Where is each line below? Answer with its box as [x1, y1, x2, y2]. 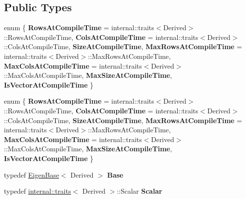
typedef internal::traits [4, 186, 71, 196]
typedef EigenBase [4, 169, 59, 180]
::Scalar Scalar [117, 186, 163, 196]
